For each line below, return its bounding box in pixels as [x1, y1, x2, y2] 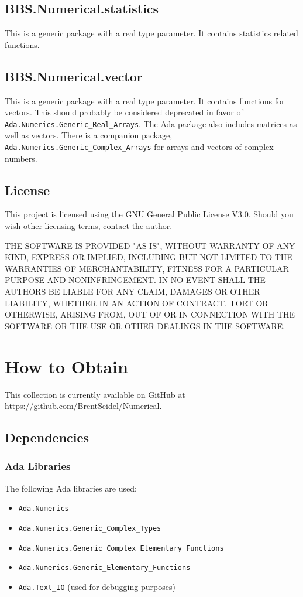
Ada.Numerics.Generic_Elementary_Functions [18, 564, 191, 572]
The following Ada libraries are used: [5, 482, 137, 494]
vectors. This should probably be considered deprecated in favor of [5, 106, 243, 118]
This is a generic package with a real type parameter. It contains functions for [5, 94, 285, 107]
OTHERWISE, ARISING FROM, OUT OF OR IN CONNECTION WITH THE [5, 308, 295, 320]
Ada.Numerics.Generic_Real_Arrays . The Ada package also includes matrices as [5, 117, 297, 129]
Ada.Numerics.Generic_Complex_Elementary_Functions [18, 544, 224, 552]
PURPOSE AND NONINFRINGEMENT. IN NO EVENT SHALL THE [5, 274, 266, 286]
